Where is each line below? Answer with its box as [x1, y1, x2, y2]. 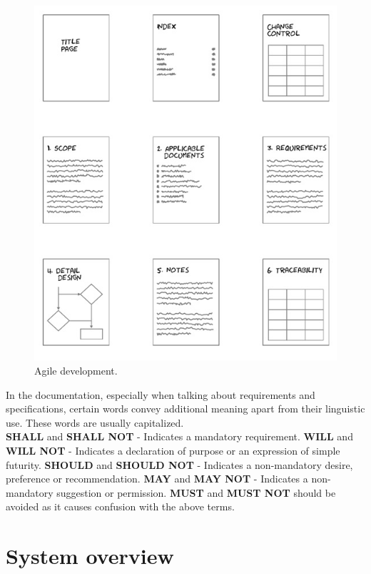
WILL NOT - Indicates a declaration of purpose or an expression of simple [6, 442, 340, 457]
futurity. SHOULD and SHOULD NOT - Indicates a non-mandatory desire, [6, 457, 353, 472]
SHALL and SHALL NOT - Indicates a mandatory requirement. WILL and [6, 429, 353, 444]
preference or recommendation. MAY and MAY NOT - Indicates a [6, 471, 308, 486]
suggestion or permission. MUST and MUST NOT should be [56, 485, 336, 500]
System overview [6, 541, 174, 570]
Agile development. [34, 363, 118, 377]
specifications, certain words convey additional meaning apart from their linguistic [6, 401, 365, 416]
